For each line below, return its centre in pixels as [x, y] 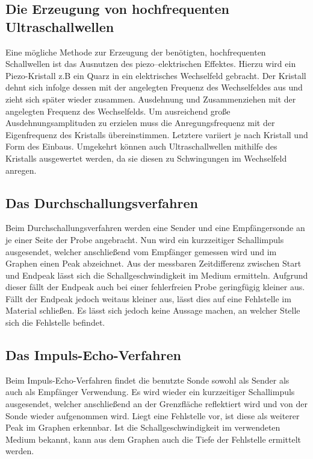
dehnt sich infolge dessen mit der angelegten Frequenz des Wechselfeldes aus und [154, 87]
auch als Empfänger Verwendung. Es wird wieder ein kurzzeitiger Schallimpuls [150, 392]
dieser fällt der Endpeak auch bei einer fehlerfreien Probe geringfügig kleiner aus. [155, 287]
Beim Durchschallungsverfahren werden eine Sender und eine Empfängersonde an [155, 228]
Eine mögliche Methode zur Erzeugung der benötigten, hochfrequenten [136, 52]
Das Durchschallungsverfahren [102, 202]
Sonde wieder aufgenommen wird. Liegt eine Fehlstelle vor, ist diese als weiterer [153, 415]
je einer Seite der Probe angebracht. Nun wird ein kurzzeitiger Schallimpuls [145, 239]
